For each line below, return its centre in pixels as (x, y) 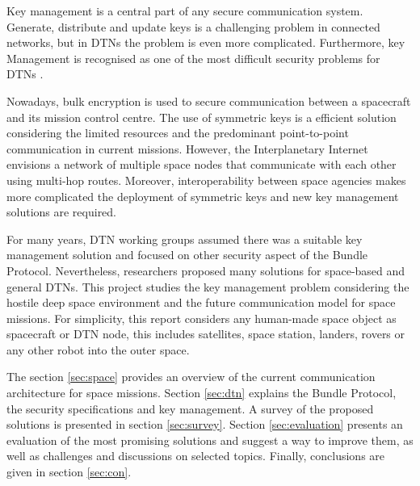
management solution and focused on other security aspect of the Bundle (187, 255)
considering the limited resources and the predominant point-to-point (178, 133)
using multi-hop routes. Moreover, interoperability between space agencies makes (206, 180)
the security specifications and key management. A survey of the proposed (190, 408)
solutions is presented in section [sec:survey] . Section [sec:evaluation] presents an (205, 424)
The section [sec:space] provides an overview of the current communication (191, 377)
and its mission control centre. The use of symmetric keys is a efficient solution (202, 117)
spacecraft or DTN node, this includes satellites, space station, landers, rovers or (206, 334)
